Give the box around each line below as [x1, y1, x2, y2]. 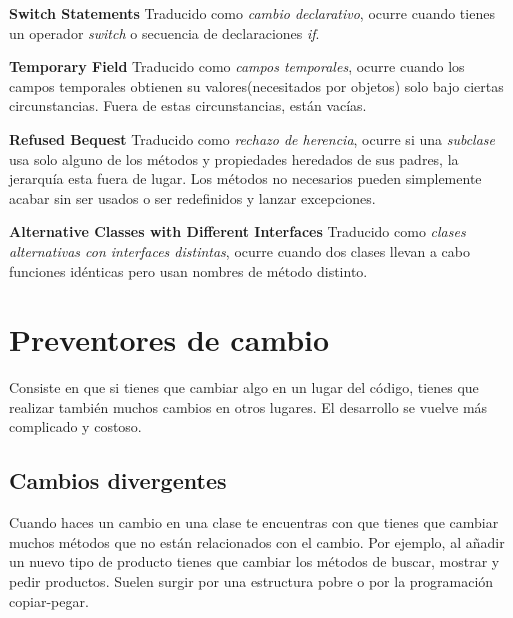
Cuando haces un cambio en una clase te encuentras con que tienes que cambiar [9, 512, 499, 533]
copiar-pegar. [9, 590, 89, 611]
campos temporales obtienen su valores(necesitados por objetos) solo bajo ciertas [9, 75, 504, 96]
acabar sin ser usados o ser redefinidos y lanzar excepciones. [9, 187, 376, 208]
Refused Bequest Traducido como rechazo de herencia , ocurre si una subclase [9, 128, 495, 149]
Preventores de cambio [9, 319, 330, 360]
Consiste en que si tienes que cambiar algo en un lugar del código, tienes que [9, 377, 479, 398]
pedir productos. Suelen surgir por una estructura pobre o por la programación [9, 571, 494, 592]
